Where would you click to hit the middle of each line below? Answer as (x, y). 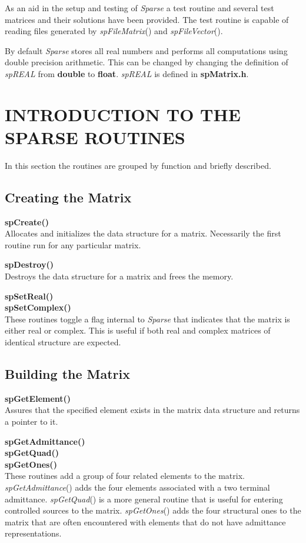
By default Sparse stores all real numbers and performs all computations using (146, 50)
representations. (33, 533)
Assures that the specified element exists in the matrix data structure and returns (152, 410)
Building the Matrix (68, 374)
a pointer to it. (31, 421)
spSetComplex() (38, 307)
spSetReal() (29, 296)
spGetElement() (38, 398)
